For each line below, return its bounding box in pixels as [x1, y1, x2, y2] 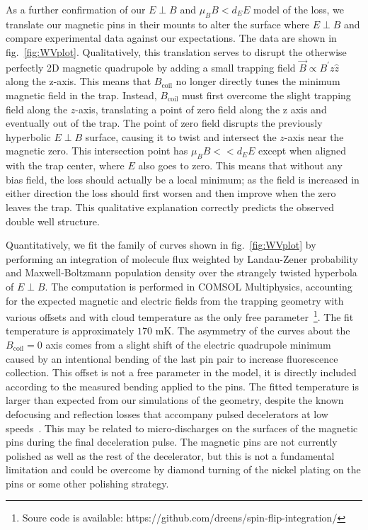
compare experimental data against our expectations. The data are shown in [6, 30, 337, 45]
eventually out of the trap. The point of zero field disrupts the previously [6, 115, 323, 130]
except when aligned [258, 143, 346, 158]
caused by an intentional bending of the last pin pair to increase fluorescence [6, 351, 338, 366]
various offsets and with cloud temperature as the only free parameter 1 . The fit [6, 308, 354, 324]
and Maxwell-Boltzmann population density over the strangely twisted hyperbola [6, 265, 357, 280]
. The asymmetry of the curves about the [171, 323, 350, 338]
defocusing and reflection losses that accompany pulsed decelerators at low [6, 406, 328, 421]
